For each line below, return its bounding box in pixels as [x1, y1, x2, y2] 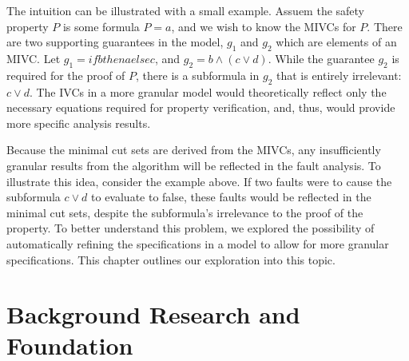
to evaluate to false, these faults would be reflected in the [91, 188, 371, 205]
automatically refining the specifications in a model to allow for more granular [6, 235, 389, 252]
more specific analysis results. [6, 114, 151, 131]
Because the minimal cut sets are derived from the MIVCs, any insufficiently [6, 141, 381, 158]
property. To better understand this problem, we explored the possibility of [6, 220, 375, 236]
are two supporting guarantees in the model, [6, 34, 224, 50]
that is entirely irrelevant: [276, 66, 402, 83]
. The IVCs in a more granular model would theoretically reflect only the [29, 83, 387, 100]
